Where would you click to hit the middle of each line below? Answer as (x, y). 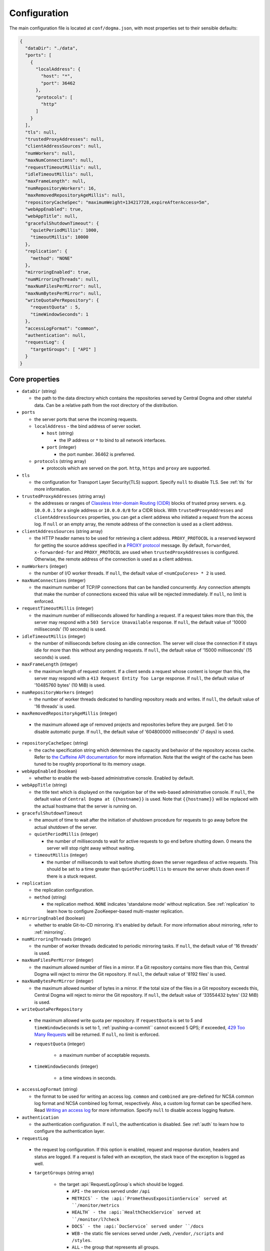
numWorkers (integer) (44, 566)
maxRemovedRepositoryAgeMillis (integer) (69, 713)
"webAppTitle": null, (52, 216)
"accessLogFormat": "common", (62, 328)
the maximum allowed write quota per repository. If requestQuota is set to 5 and (118, 1020)
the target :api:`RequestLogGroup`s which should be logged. (121, 1184)
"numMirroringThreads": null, (62, 279)
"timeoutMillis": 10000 (59, 237)
